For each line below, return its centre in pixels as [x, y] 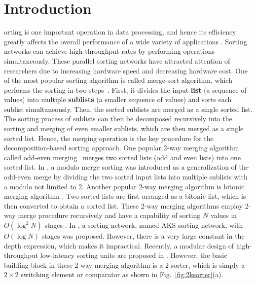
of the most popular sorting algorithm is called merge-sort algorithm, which [118, 80]
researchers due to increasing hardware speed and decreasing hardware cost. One [126, 70]
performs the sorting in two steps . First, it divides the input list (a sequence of [125, 89]
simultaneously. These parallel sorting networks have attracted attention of [117, 60]
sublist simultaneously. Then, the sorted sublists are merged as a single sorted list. [128, 109]
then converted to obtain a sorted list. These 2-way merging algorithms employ [124, 205]
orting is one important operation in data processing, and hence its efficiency [120, 32]
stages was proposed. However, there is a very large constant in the [143, 236]
